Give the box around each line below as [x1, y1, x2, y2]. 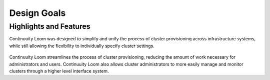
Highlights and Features [9, 22, 90, 31]
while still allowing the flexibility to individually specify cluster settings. [9, 43, 154, 49]
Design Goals [9, 7, 66, 18]
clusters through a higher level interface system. [9, 68, 109, 74]
